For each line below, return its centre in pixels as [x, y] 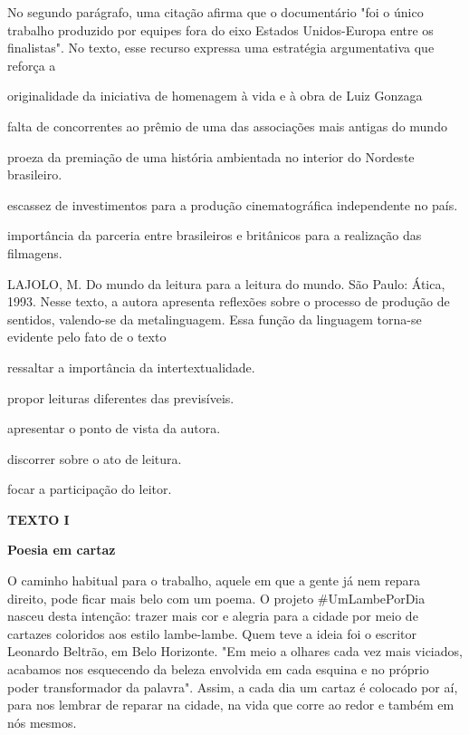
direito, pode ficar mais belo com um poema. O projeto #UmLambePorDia [216, 598]
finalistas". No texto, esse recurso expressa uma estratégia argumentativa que [221, 48]
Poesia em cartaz [62, 550]
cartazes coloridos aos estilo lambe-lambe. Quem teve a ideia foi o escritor [212, 633]
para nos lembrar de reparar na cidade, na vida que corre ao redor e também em [231, 705]
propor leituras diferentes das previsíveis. [121, 397]
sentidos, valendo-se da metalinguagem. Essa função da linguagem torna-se [215, 319]
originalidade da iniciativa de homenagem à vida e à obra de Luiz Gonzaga [215, 96]
